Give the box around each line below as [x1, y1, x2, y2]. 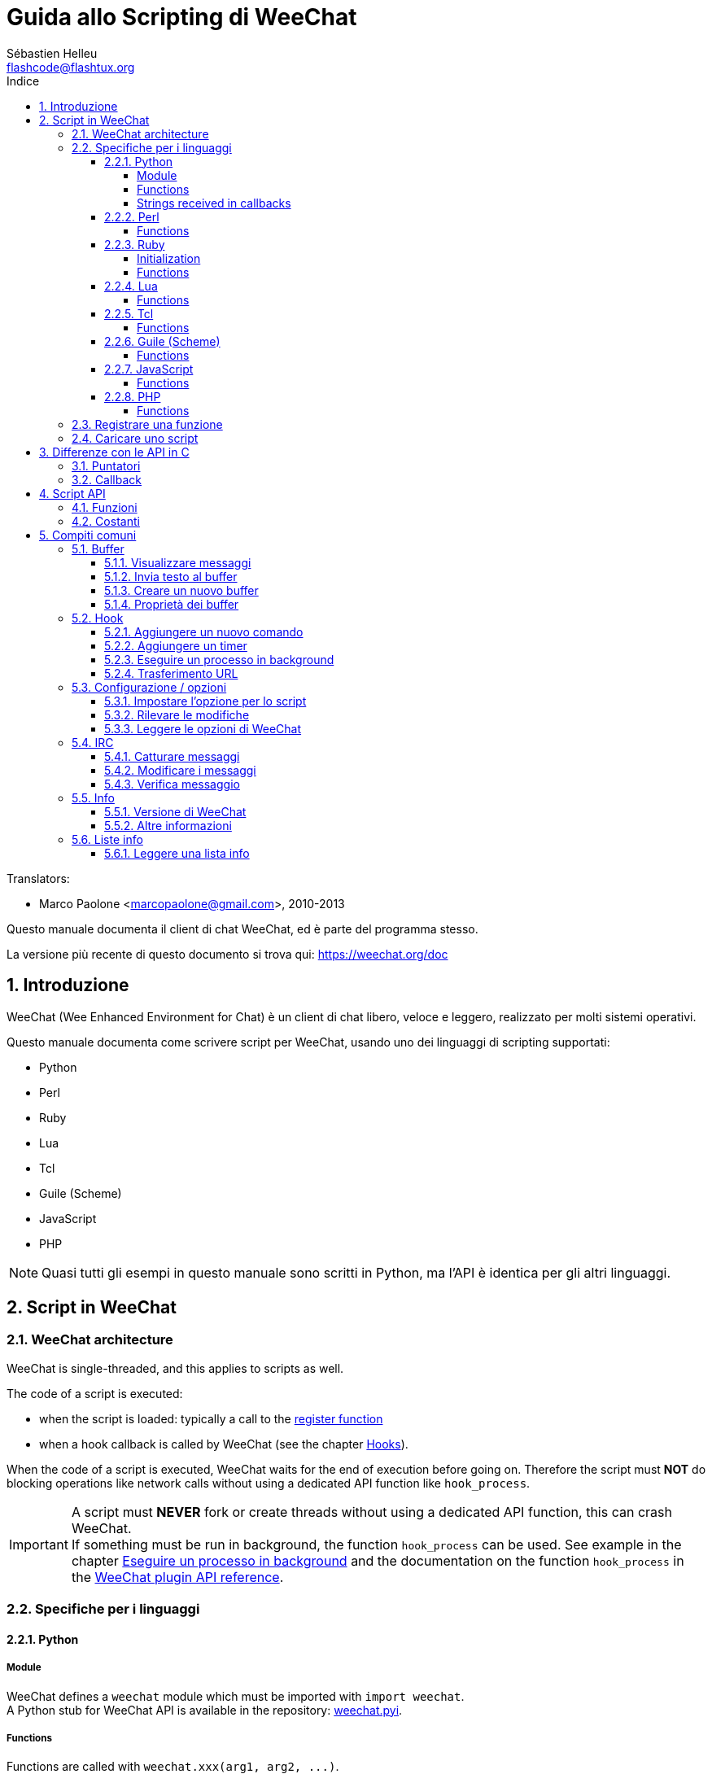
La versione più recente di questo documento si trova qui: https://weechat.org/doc [7, 946, 448, 961]
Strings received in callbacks [137, 195, 291, 210]
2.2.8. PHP [104, 389, 161, 404]
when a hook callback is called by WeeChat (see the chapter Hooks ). [39, 1436, 408, 1451]
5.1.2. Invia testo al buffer [104, 569, 238, 583]
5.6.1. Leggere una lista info [104, 845, 250, 860]
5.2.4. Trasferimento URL [104, 666, 238, 680]
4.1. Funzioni [72, 500, 138, 514]
